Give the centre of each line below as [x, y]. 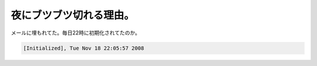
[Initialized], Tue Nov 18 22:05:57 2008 [84, 48]
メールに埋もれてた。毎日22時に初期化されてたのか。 [75, 33]
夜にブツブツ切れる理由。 [73, 15]
